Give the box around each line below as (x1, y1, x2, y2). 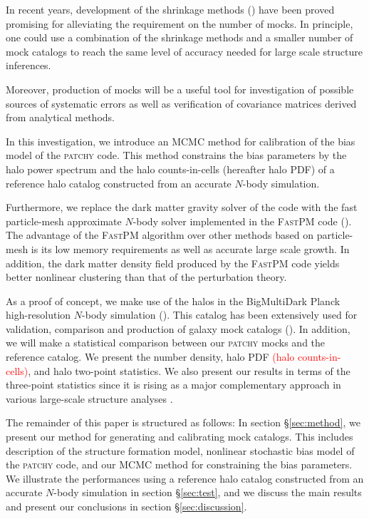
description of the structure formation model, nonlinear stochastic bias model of (6, 443, 355, 458)
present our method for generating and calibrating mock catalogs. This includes (6, 429, 353, 444)
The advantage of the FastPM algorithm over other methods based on (6, 227, 313, 242)
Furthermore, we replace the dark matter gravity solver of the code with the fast (6, 200, 358, 215)
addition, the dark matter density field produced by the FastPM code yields (6, 255, 340, 270)
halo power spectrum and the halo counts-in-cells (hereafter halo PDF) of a (6, 161, 335, 176)
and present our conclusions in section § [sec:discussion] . (6, 499, 247, 513)
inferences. (6, 58, 51, 73)
